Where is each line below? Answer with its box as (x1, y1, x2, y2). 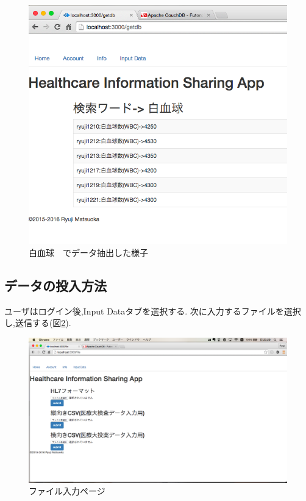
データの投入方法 (4, 275, 107, 294)
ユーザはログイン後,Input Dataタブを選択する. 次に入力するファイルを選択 (4, 304, 301, 317)
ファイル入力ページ (29, 485, 105, 497)
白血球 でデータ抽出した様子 (29, 246, 148, 258)
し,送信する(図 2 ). (4, 316, 71, 329)
